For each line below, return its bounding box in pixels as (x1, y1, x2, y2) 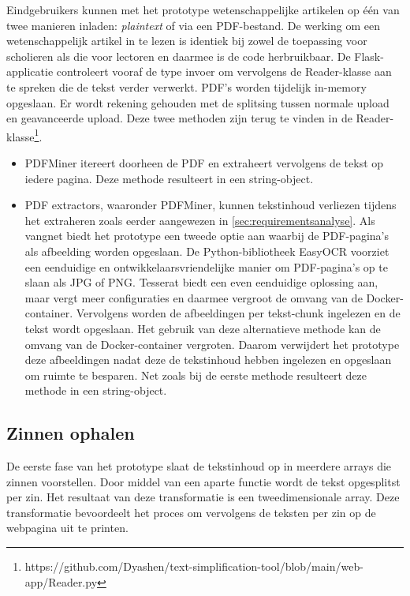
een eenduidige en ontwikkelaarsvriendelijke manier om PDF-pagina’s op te (24, 258, 388, 275)
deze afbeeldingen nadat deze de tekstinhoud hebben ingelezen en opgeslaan (24, 351, 392, 368)
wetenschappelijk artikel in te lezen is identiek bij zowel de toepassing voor (6, 32, 367, 49)
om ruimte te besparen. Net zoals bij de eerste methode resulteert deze (24, 366, 367, 383)
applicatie (6, 63, 54, 80)
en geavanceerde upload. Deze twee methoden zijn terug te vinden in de (6, 110, 352, 126)
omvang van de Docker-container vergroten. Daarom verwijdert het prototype (24, 335, 400, 352)
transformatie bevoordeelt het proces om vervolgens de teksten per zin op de (6, 504, 376, 520)
